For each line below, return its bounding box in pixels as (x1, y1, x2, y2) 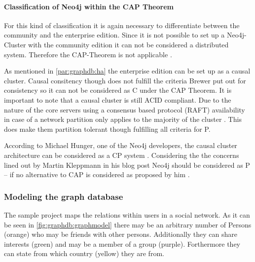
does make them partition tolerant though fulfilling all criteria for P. (4, 123, 211, 134)
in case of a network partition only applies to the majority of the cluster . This (4, 114, 242, 124)
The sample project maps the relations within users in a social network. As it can (4, 209, 250, 220)
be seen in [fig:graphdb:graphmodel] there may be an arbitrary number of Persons (4, 219, 252, 229)
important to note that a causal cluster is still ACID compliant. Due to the (4, 94, 231, 105)
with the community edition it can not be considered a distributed (28, 39, 229, 49)
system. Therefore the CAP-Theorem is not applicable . (4, 49, 172, 59)
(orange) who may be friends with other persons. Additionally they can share (4, 229, 238, 239)
